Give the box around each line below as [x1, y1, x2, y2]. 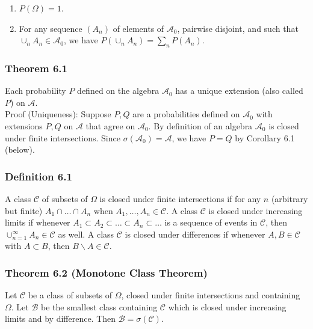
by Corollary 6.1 [235, 131, 295, 144]
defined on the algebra [77, 84, 160, 97]
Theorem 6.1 [5, 60, 67, 75]
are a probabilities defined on [132, 108, 240, 120]
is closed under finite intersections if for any [99, 192, 261, 204]
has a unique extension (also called [175, 84, 303, 97]
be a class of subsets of [28, 289, 113, 301]
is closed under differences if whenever [125, 227, 265, 240]
